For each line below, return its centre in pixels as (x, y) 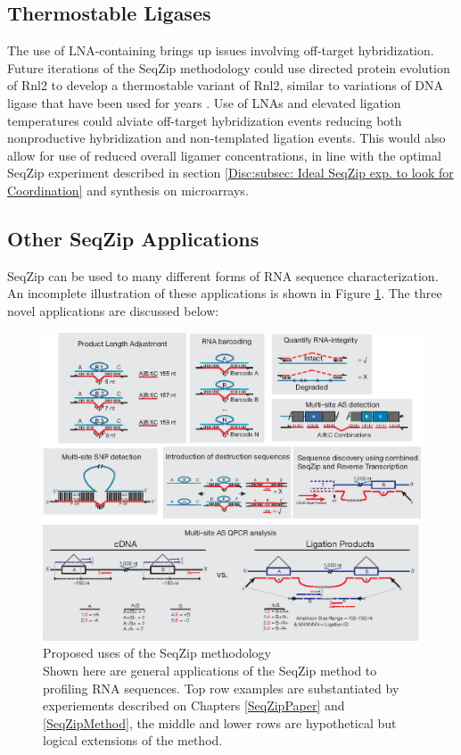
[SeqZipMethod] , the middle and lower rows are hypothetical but (220, 722)
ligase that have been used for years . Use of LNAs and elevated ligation (204, 102)
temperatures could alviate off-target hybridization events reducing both (205, 120)
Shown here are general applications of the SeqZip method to (210, 671)
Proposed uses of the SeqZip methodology (157, 653)
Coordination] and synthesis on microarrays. (128, 190)
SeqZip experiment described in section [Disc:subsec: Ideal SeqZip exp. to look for (230, 173)
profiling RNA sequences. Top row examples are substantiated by (221, 688)
